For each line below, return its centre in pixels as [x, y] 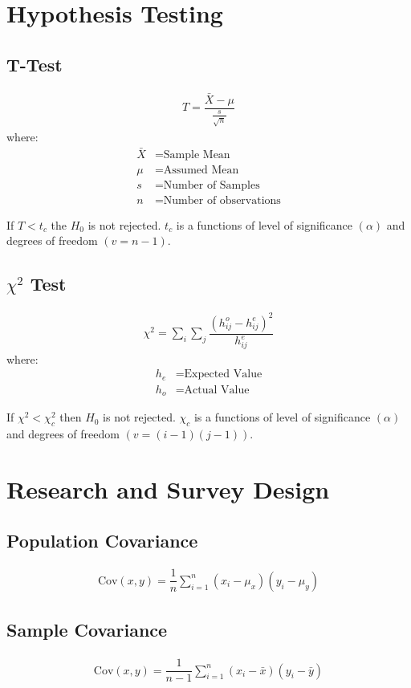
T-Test [35, 64]
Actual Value [217, 390]
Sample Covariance [87, 630]
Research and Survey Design [168, 489]
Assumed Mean [201, 170]
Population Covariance [102, 540]
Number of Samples [212, 185]
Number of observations [222, 200]
